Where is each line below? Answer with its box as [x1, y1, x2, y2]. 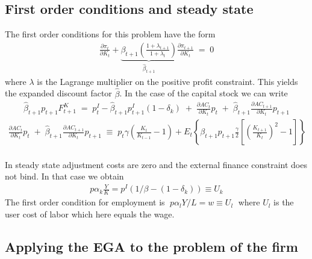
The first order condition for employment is [5, 196, 165, 208]
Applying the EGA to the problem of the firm [5, 237, 298, 255]
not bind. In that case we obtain [5, 170, 124, 183]
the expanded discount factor [5, 87, 112, 99]
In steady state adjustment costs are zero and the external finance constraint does [5, 158, 307, 170]
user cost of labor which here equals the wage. [5, 207, 175, 220]
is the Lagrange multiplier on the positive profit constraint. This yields [37, 75, 298, 87]
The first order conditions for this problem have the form [5, 28, 216, 40]
